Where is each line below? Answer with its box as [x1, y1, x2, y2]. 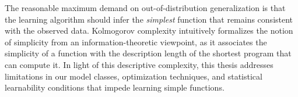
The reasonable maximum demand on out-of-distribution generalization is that [5, 2, 286, 13]
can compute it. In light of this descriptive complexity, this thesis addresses [5, 58, 274, 70]
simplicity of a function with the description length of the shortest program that [5, 47, 292, 59]
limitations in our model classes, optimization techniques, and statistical [5, 70, 262, 82]
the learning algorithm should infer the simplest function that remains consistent [5, 13, 293, 25]
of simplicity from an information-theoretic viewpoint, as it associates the [5, 35, 267, 48]
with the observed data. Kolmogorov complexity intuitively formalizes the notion [5, 24, 293, 37]
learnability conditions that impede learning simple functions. [5, 81, 225, 94]
